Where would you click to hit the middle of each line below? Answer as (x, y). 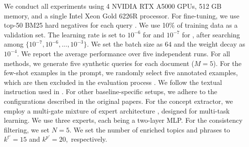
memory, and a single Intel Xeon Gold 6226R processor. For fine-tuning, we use (122, 15)
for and (153, 34)
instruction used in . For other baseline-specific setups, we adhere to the (111, 91)
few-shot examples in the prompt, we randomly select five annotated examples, (121, 73)
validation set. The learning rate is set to (65, 34)
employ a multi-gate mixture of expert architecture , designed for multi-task (117, 110)
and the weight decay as (209, 44)
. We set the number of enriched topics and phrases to (150, 129)
